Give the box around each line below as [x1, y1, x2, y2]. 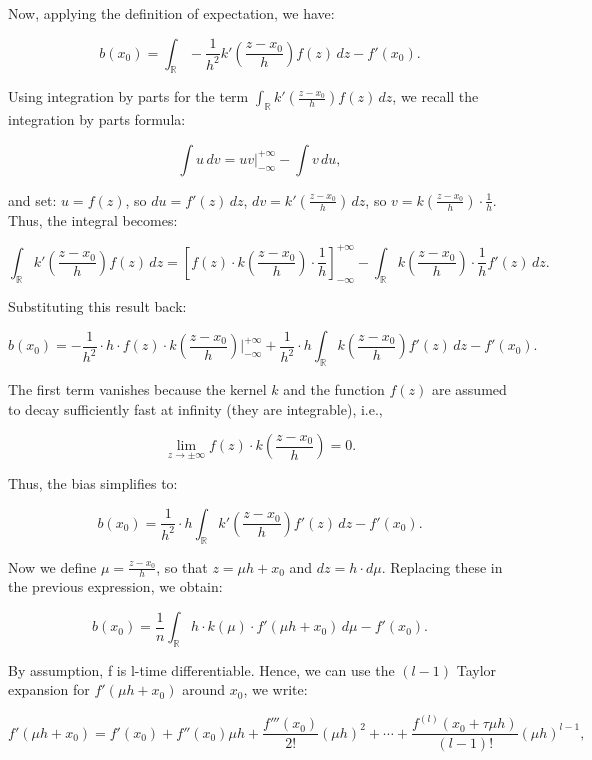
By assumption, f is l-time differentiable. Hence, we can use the [8, 659, 395, 680]
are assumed [431, 379, 507, 400]
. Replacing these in [381, 556, 503, 577]
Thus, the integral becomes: [8, 209, 178, 230]
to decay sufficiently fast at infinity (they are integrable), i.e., [8, 398, 383, 419]
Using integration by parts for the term [8, 86, 249, 107]
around [182, 679, 226, 700]
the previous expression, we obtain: [8, 576, 223, 597]
